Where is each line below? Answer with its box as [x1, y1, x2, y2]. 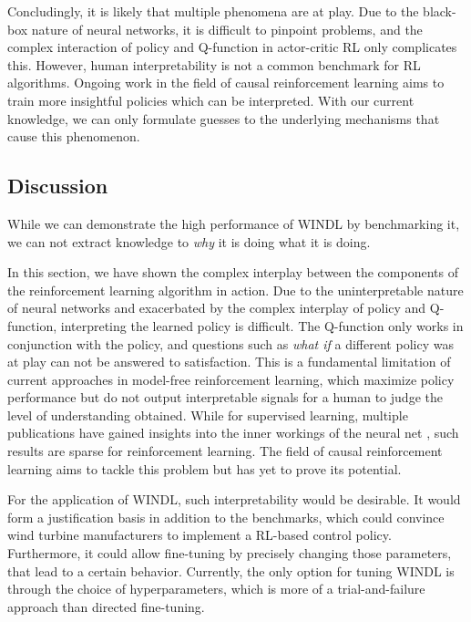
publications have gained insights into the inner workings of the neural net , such [7, 423, 459, 442]
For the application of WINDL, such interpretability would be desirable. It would [7, 490, 461, 509]
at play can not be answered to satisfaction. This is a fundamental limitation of [7, 352, 451, 371]
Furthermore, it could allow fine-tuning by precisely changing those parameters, [7, 544, 452, 563]
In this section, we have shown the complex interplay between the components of [7, 263, 458, 282]
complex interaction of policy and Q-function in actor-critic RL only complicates [7, 37, 457, 57]
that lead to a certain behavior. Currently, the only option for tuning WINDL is [7, 561, 455, 580]
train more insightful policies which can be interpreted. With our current [7, 90, 415, 109]
